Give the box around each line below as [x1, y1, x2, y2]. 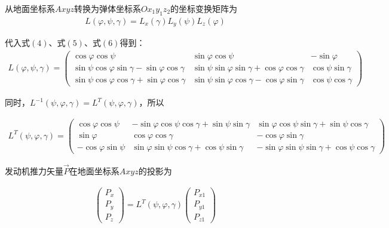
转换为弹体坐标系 [73, 2, 141, 14]
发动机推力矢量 [5, 165, 63, 177]
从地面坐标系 [5, 2, 55, 14]
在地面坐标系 [69, 165, 120, 177]
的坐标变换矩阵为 [170, 2, 238, 14]
